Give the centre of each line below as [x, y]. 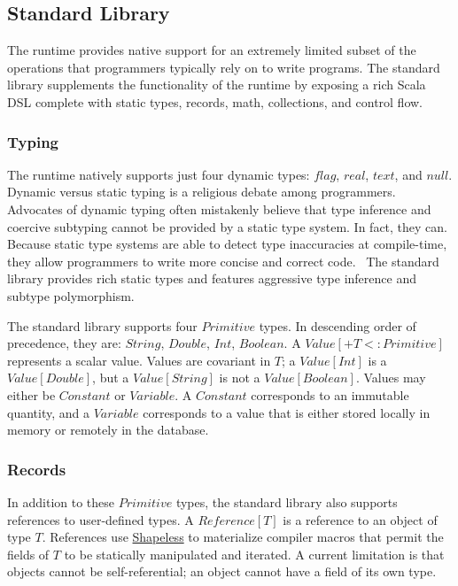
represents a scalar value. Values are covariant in [139, 360]
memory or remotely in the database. [108, 430]
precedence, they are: [64, 343]
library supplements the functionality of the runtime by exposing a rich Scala [217, 85]
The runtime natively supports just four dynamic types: [159, 174]
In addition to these [61, 501]
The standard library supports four [102, 325]
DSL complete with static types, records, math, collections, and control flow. [215, 101]
